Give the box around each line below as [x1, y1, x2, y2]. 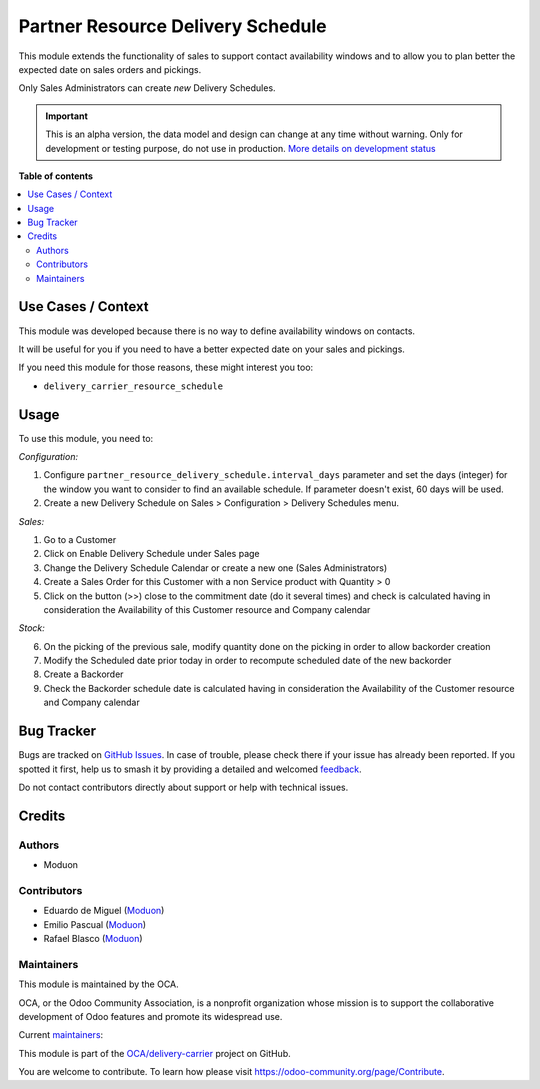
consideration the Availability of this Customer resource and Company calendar [43, 603, 371, 615]
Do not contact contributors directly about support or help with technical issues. [18, 781, 349, 793]
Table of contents [18, 170, 94, 182]
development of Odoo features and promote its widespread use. [18, 1010, 283, 1022]
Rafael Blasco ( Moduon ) [43, 933, 144, 945]
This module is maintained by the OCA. [18, 978, 179, 990]
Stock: [18, 622, 45, 634]
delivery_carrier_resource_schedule [43, 380, 224, 392]
